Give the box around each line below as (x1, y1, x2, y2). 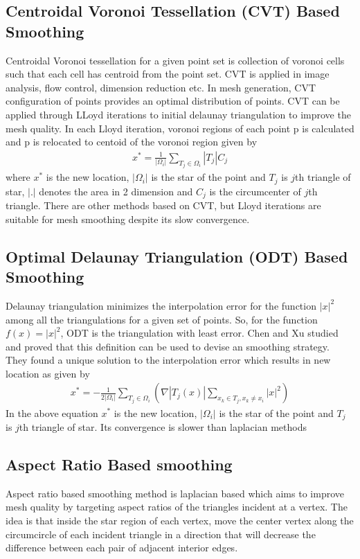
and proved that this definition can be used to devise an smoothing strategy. (6, 339, 330, 353)
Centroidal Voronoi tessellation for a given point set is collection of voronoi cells (6, 53, 345, 67)
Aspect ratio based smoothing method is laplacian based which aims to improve (6, 486, 344, 500)
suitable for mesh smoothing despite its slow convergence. (6, 211, 250, 226)
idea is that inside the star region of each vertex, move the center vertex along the (6, 513, 354, 527)
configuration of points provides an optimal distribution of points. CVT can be (6, 94, 340, 108)
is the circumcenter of (209, 184, 301, 198)
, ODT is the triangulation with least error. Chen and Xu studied (60, 326, 339, 340)
